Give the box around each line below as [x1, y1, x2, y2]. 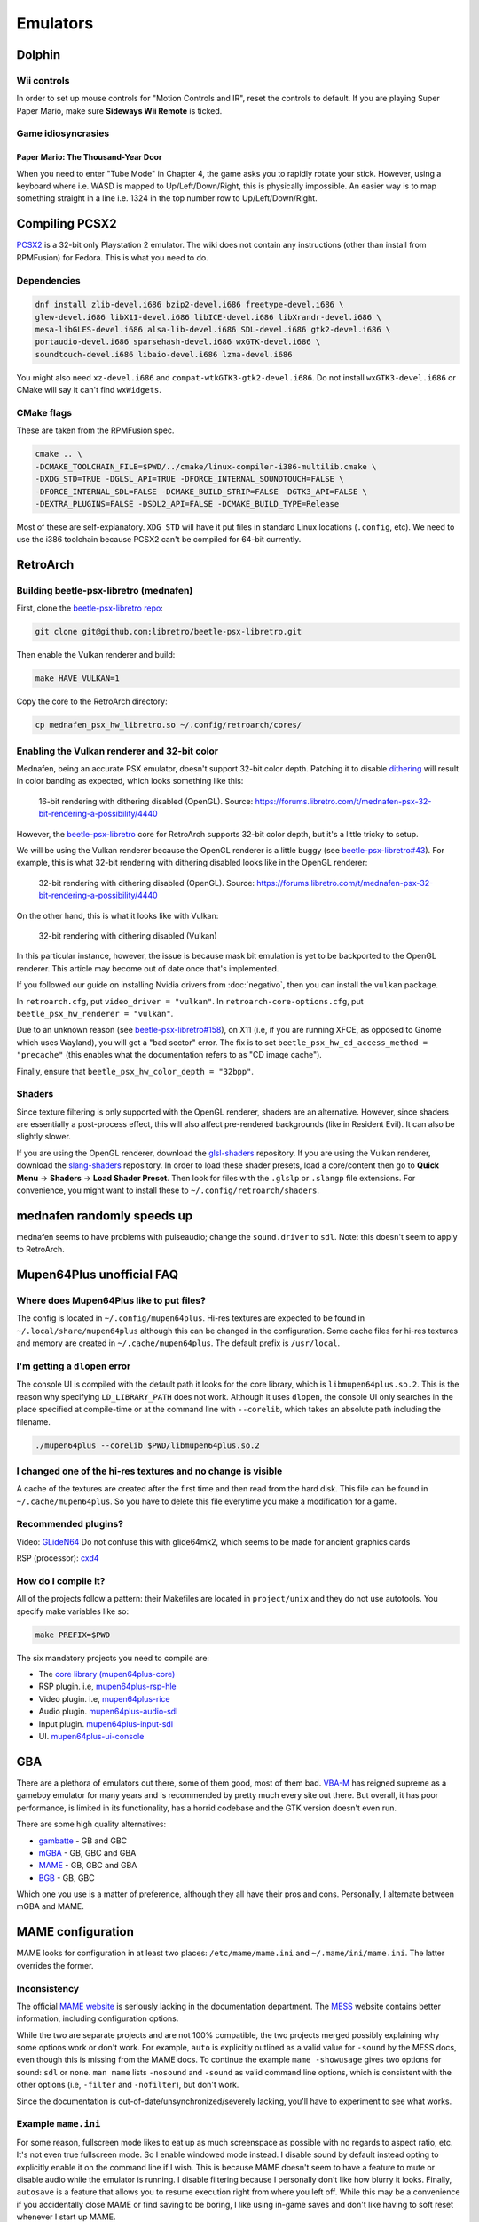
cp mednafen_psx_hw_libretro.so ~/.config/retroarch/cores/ [35, 720, 302, 731]
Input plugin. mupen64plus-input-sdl [38, 1718, 173, 1729]
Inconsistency [16, 1982, 80, 1994]
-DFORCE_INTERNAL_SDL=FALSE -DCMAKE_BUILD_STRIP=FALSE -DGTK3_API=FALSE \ [35, 486, 368, 497]
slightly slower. [16, 1131, 71, 1142]
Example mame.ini [16, 2118, 101, 2130]
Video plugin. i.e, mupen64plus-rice [38, 1693, 170, 1704]
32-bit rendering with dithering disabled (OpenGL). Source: [38, 877, 255, 888]
